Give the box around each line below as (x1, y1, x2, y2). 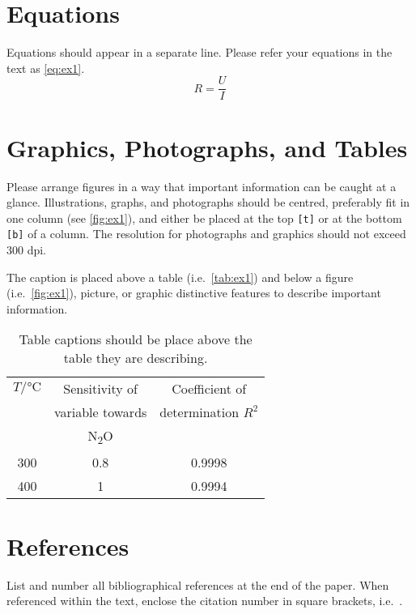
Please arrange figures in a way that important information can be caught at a (6, 177, 397, 194)
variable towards (53, 403, 147, 422)
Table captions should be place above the (19, 330, 253, 349)
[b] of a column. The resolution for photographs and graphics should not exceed (6, 225, 406, 242)
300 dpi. (6, 241, 47, 258)
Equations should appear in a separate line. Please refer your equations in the (6, 44, 393, 61)
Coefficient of (172, 379, 247, 399)
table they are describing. (63, 348, 208, 368)
